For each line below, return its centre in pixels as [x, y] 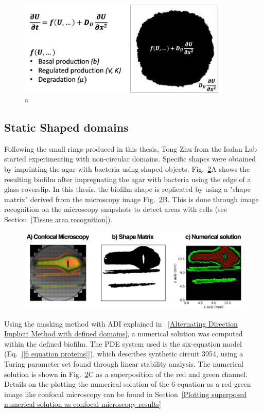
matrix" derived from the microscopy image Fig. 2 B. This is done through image [131, 199]
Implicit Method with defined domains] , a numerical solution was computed [124, 334]
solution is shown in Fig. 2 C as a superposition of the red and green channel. [126, 374]
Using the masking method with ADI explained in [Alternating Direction [121, 323]
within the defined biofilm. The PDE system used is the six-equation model [123, 343]
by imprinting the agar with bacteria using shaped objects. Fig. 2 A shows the [127, 169]
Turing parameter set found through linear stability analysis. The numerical [124, 363]
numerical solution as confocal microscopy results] [83, 404]
